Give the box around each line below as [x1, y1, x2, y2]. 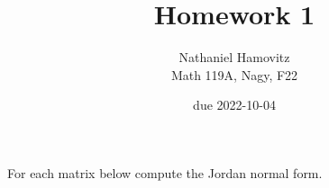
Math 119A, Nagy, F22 [170, 65, 298, 84]
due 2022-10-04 [193, 95, 276, 114]
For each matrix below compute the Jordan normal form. [7, 163, 323, 182]
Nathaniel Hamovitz [178, 48, 290, 67]
